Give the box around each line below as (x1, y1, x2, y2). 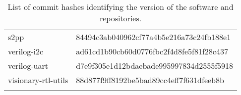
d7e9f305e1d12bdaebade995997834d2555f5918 (76, 60, 234, 71)
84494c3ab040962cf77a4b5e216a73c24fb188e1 (76, 31, 231, 43)
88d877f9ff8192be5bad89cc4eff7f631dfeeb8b (76, 74, 224, 86)
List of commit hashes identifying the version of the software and (7, 1, 234, 12)
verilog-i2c (8, 46, 44, 57)
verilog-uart (8, 60, 48, 71)
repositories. (99, 12, 142, 24)
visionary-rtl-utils (8, 74, 68, 86)
